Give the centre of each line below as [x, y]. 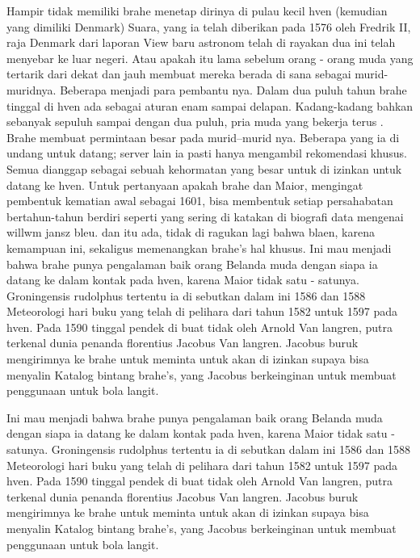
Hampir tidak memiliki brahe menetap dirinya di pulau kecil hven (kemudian [197, 10]
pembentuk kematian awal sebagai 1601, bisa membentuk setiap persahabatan [200, 201]
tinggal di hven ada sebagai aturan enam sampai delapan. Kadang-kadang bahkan [210, 105]
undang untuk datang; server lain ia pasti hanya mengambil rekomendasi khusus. [207, 153]
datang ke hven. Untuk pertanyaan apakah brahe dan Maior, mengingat [185, 185]
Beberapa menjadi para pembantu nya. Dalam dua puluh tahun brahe [233, 89]
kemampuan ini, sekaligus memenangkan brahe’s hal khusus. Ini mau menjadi [199, 248]
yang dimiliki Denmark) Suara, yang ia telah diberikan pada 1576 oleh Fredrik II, [209, 26]
